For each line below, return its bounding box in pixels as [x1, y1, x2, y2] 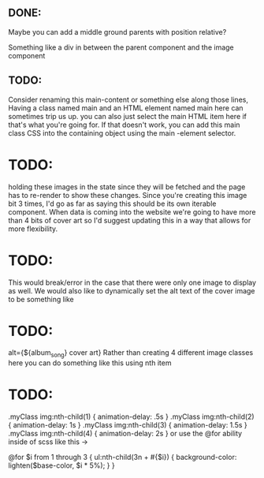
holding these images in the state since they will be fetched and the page [8, 181, 246, 192]
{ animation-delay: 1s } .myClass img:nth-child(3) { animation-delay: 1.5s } [8, 420, 247, 430]
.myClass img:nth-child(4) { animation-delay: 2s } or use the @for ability [8, 429, 243, 439]
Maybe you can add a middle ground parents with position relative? [8, 27, 227, 36]
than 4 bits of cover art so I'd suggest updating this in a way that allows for [8, 215, 251, 225]
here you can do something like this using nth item [8, 358, 172, 368]
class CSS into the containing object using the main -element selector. [8, 128, 236, 137]
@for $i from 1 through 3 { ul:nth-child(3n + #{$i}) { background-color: [8, 453, 237, 462]
